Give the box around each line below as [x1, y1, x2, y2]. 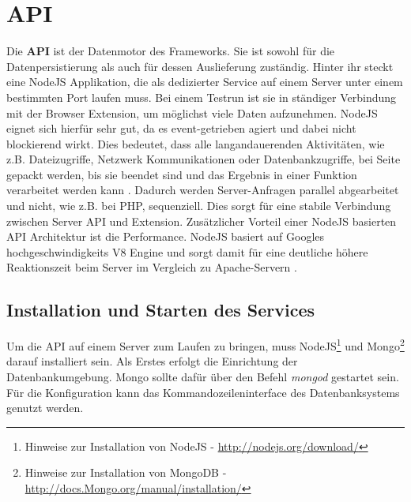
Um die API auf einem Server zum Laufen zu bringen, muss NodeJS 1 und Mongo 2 [6, 335, 405, 354]
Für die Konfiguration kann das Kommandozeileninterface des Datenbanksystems [6, 384, 400, 400]
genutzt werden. [6, 399, 84, 416]
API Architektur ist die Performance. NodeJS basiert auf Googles [6, 228, 325, 245]
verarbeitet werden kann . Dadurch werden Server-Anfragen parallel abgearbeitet [6, 182, 399, 198]
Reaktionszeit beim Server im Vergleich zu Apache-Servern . [6, 259, 297, 275]
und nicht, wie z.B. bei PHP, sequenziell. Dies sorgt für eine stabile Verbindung [6, 197, 391, 214]
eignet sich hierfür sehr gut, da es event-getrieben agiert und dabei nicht [6, 120, 356, 137]
